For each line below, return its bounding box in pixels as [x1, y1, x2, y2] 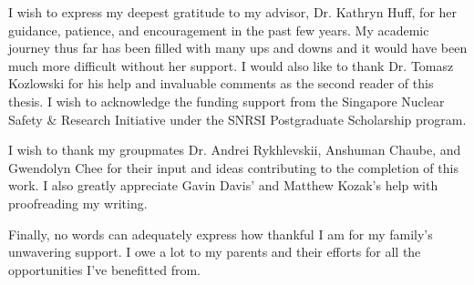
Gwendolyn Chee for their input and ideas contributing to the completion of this [8, 158, 459, 177]
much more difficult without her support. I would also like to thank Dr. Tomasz [8, 56, 454, 75]
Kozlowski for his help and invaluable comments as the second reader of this [8, 74, 434, 93]
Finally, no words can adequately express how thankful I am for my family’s [8, 224, 433, 243]
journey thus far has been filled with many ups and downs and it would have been [8, 38, 468, 57]
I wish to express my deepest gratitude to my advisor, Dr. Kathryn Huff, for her [8, 3, 458, 21]
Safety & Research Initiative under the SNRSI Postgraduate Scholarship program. [8, 109, 467, 128]
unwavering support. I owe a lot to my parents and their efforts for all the [8, 242, 421, 261]
